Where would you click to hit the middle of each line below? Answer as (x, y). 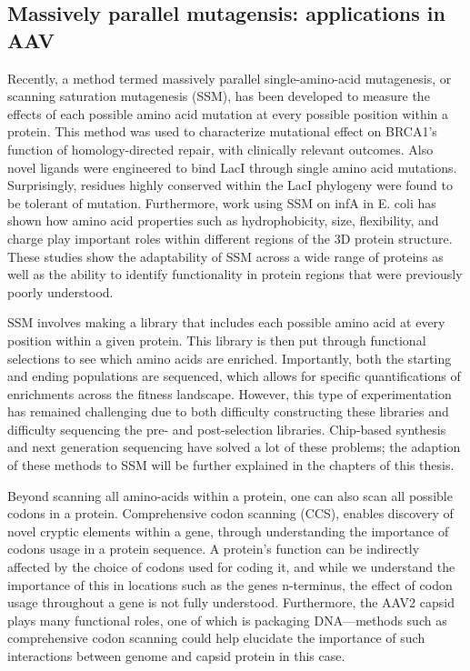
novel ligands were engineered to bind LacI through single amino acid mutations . (232, 167)
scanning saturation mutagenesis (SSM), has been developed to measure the (219, 96)
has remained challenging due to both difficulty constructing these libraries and (228, 411)
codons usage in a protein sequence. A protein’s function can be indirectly (214, 549)
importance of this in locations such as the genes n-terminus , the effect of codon (230, 584)
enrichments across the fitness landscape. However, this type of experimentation (230, 393)
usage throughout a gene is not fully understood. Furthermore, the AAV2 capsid (231, 602)
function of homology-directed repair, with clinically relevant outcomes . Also (220, 149)
